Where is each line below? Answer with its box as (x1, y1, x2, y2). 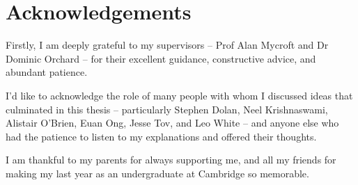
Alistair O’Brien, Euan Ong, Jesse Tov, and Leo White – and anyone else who (6, 115, 339, 130)
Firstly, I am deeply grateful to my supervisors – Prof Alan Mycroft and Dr (6, 38, 329, 52)
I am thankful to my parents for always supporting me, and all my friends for (6, 152, 336, 167)
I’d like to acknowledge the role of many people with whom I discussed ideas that (6, 88, 353, 102)
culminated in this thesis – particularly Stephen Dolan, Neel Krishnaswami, (6, 102, 328, 116)
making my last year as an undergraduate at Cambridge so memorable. (6, 166, 309, 180)
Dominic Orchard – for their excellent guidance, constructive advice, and (6, 51, 316, 65)
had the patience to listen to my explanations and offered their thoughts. (6, 129, 317, 143)
